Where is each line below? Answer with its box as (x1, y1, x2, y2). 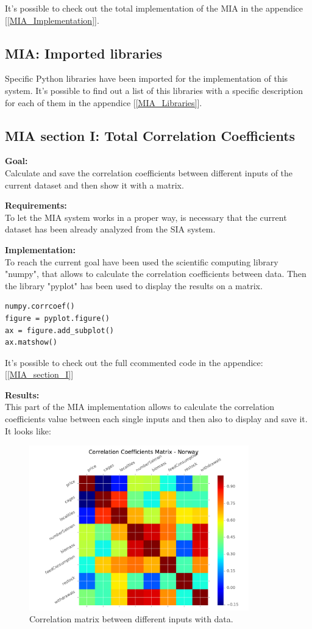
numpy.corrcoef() (5, 302, 75, 311)
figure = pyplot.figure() (5, 314, 110, 323)
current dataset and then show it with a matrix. (5, 178, 184, 191)
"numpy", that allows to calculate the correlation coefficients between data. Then (5, 267, 307, 280)
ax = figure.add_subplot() (5, 326, 114, 335)
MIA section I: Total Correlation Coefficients (5, 126, 296, 145)
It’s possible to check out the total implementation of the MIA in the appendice (5, 2, 303, 14)
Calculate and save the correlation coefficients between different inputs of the (5, 166, 293, 179)
